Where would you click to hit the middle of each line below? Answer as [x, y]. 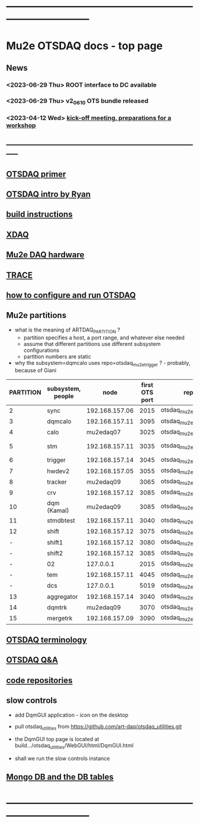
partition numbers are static [57, 357]
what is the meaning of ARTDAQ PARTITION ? [67, 330]
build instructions [39, 214]
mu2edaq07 [104, 432]
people [64, 396]
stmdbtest [61, 521]
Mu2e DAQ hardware [45, 255]
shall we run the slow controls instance [62, 759]
